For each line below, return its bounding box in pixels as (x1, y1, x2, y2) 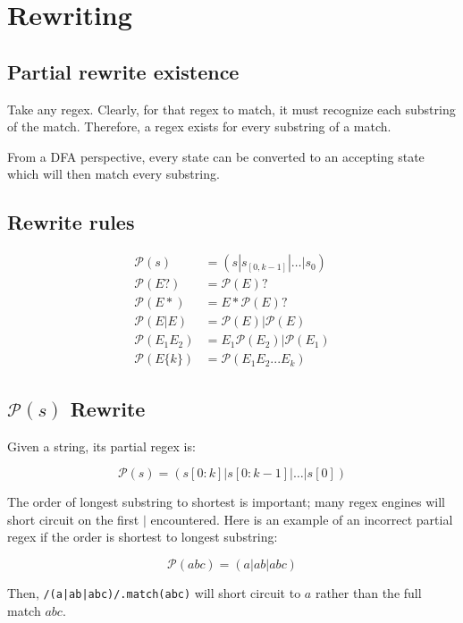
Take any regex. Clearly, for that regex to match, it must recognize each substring (7, 99, 456, 118)
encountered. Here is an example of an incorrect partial (150, 509, 453, 528)
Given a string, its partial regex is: (7, 436, 196, 455)
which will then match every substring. (7, 164, 220, 183)
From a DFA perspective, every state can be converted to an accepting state (7, 147, 425, 165)
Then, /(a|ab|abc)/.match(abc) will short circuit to (7, 583, 301, 602)
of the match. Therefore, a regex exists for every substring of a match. (7, 117, 391, 136)
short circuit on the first (7, 509, 139, 528)
